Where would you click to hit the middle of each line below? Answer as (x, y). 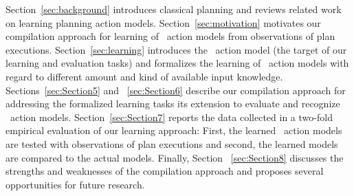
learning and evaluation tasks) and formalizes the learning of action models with (177, 63)
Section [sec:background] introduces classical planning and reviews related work (174, 9)
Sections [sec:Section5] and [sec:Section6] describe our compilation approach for (176, 90)
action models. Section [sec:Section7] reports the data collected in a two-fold (171, 117)
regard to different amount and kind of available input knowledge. (144, 76)
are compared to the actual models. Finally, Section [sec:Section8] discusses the (175, 157)
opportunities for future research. (75, 184)
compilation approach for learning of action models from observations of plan (170, 36)
